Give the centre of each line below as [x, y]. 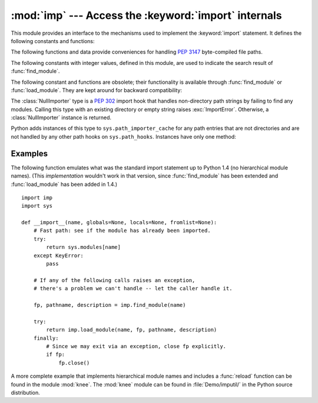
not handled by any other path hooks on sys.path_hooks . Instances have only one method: [124, 136]
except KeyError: [58, 255]
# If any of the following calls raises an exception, [114, 280]
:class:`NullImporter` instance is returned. [61, 117]
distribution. [26, 392]
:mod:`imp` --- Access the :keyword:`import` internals [146, 15]
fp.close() [74, 363]
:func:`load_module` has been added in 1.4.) [64, 184]
